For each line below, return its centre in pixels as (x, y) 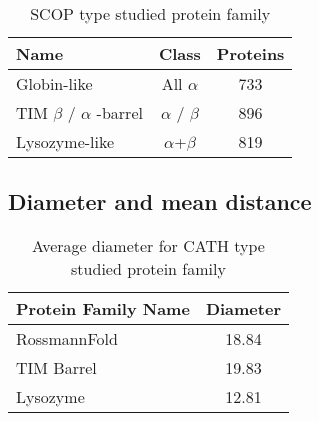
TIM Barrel (56, 368)
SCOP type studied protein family (150, 13)
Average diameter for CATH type (148, 246)
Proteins (250, 53)
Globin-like (54, 83)
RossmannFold (67, 339)
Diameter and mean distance (160, 201)
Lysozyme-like (65, 141)
